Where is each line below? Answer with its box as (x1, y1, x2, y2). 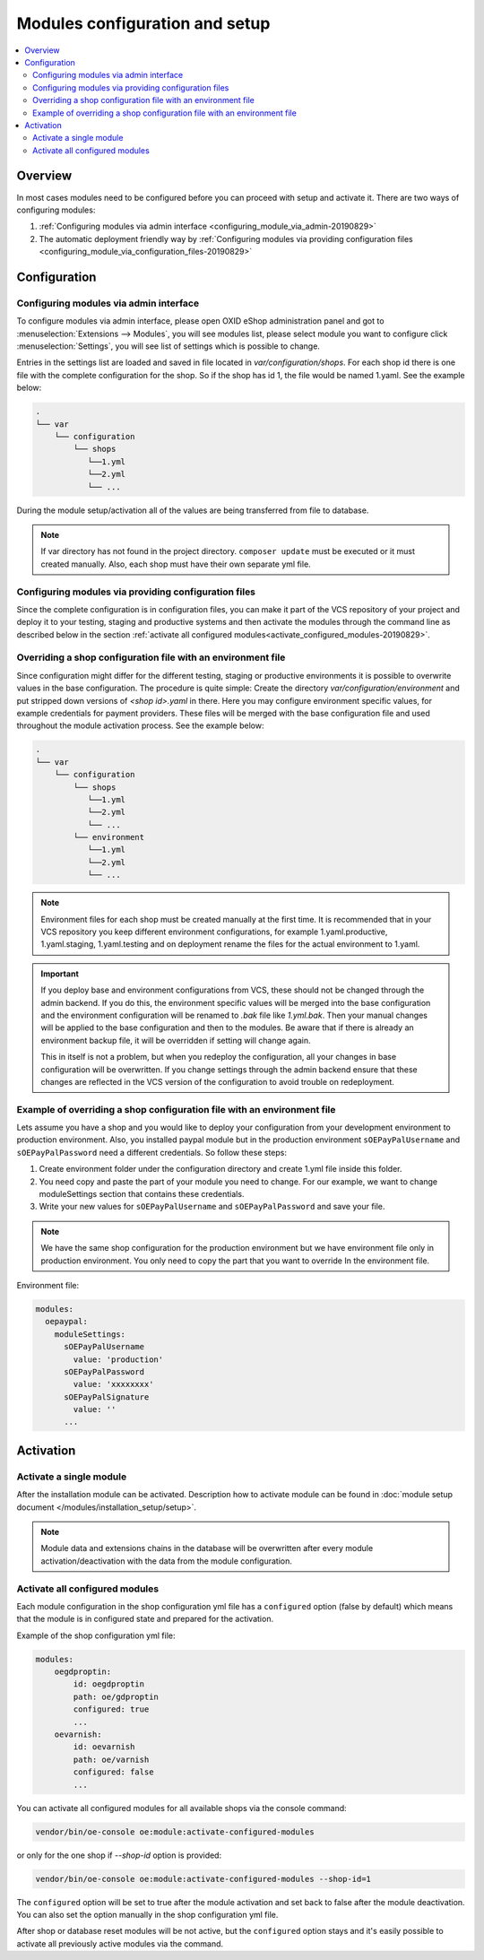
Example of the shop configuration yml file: (16, 1630, 176, 1641)
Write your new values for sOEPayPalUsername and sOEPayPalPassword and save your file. (39, 1201, 385, 1212)
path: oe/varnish (73, 1754, 150, 1765)
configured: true (73, 1704, 150, 1714)
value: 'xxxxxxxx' (73, 1379, 154, 1390)
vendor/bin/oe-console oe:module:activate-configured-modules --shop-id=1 (35, 1874, 372, 1884)
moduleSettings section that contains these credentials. (39, 1189, 245, 1200)
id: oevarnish (73, 1742, 135, 1752)
